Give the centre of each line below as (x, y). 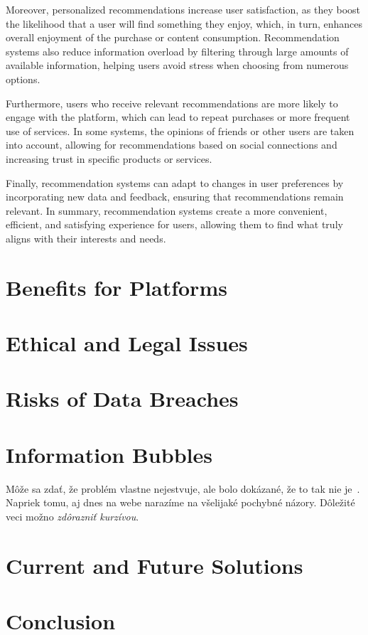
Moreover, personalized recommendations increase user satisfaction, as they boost (183, 9)
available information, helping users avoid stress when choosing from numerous (177, 65)
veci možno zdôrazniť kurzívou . (72, 516)
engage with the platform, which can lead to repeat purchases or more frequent (178, 117)
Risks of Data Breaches (122, 399)
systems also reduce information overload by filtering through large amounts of (177, 51)
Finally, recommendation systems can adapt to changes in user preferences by (175, 182)
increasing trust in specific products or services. (109, 158)
